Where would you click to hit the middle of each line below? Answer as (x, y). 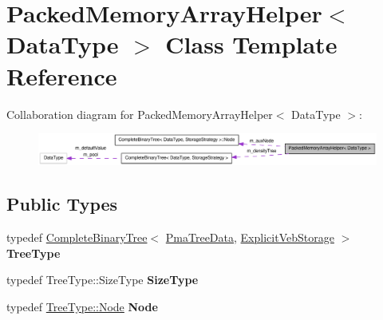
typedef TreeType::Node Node (82, 306)
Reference (62, 75)
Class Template (251, 44)
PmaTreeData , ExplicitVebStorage (250, 237)
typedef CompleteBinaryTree (77, 237)
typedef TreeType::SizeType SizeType (103, 280)
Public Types (62, 204)
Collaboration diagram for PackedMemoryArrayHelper (140, 114)
